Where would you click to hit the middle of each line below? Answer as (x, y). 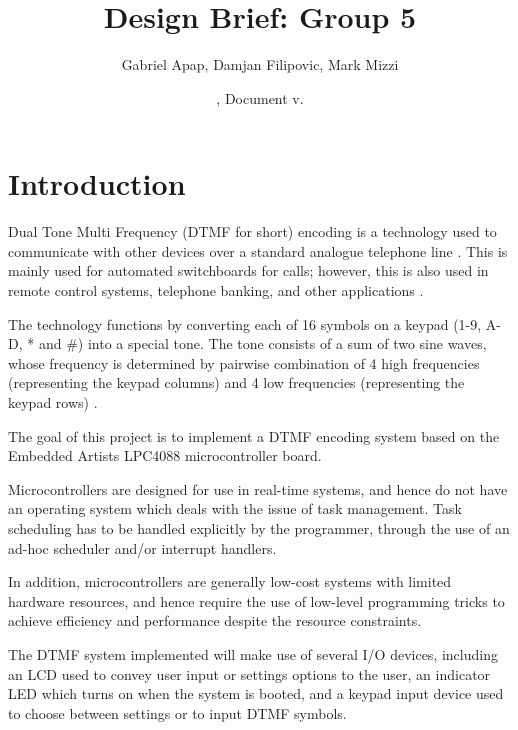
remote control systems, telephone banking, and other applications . (216, 290)
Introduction (97, 183)
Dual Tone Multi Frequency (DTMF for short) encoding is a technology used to (252, 231)
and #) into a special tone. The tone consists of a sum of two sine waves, (262, 343)
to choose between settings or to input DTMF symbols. (177, 712)
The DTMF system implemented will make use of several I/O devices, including (253, 653)
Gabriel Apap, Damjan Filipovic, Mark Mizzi (260, 64)
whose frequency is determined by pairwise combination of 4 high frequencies (244, 362)
